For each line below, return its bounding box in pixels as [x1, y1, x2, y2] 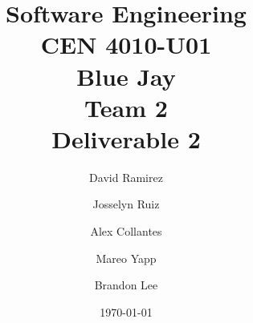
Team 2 [84, 91, 168, 123]
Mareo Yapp [96, 249, 157, 266]
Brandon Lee [94, 277, 158, 293]
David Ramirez [89, 168, 163, 185]
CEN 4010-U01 [40, 28, 212, 61]
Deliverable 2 [51, 122, 201, 155]
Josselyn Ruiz [92, 196, 160, 212]
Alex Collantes [90, 223, 162, 240]
